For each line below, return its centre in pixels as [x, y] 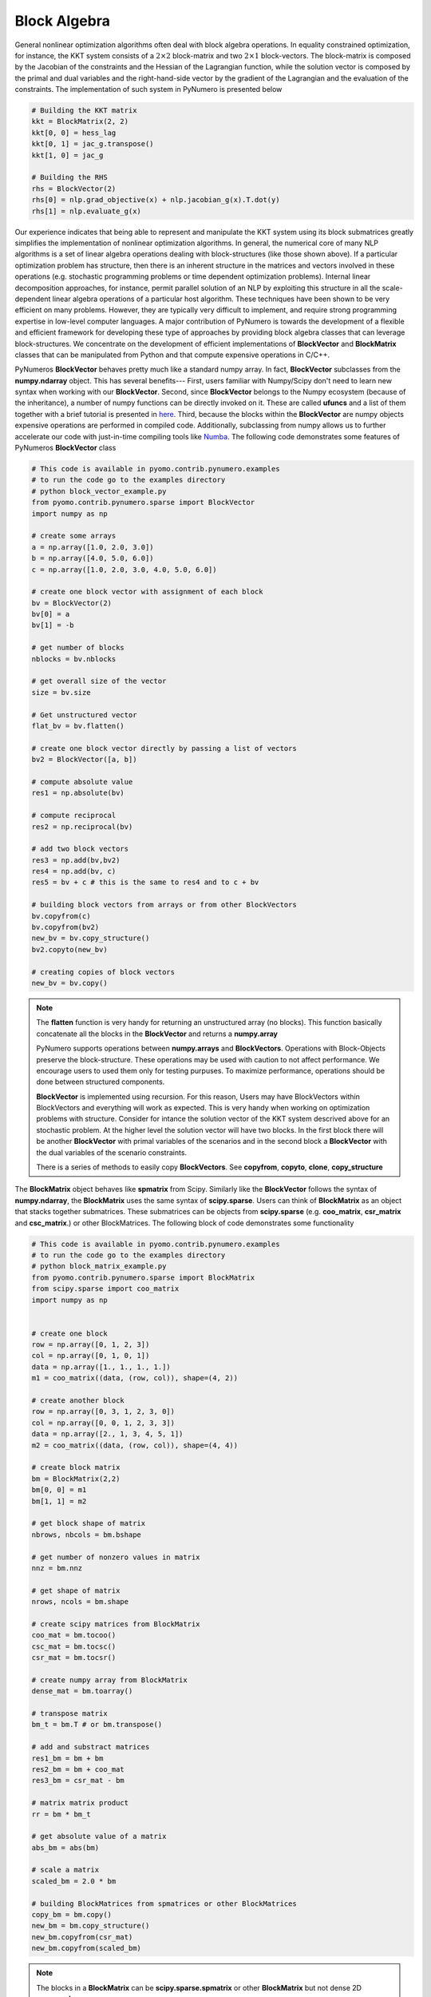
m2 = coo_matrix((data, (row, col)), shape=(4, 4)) [135, 1445]
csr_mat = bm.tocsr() [74, 1658]
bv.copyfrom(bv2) [65, 927]
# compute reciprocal [74, 816]
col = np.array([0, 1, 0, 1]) [91, 1356]
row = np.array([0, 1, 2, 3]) [91, 1345]
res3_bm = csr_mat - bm [78, 1781]
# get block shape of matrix [89, 1523]
